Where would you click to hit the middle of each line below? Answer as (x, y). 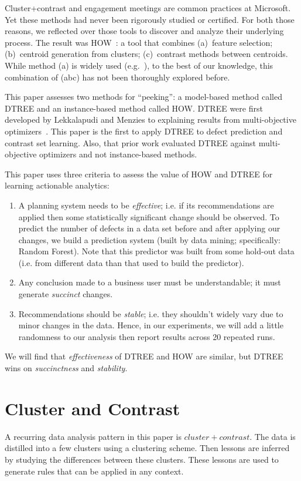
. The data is (273, 436)
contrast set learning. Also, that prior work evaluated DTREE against (131, 142)
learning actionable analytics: (57, 185)
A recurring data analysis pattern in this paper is (93, 436)
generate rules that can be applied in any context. (94, 471)
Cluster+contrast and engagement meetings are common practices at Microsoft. (148, 8)
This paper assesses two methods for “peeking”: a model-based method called (143, 97)
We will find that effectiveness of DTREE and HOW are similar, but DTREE (144, 356)
